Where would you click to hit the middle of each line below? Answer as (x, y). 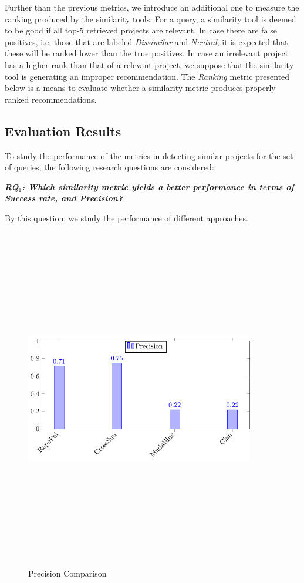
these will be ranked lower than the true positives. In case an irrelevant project (147, 53)
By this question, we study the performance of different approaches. (126, 218)
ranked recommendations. (51, 99)
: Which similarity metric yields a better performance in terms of (158, 186)
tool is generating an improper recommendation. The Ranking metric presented (147, 76)
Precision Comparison (67, 573)
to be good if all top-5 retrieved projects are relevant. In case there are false (141, 30)
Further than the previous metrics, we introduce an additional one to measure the (152, 7)
